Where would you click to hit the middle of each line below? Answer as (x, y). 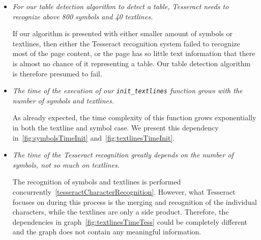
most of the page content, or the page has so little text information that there (134, 53)
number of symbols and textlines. (63, 100)
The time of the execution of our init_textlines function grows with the (127, 90)
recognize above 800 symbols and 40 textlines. (83, 16)
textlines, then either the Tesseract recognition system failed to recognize (126, 43)
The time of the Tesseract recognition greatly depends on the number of (123, 155)
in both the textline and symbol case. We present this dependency (115, 127)
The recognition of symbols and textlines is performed (97, 182)
